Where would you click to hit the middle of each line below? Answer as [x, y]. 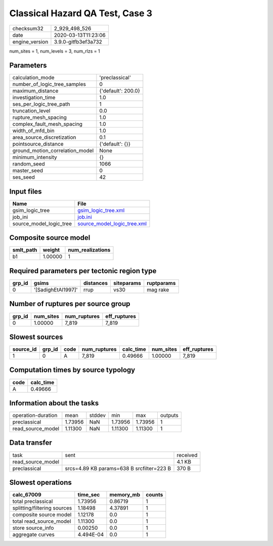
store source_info [33, 528]
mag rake [158, 290]
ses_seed [24, 177]
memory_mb [125, 495]
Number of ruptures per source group [70, 304]
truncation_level [31, 111]
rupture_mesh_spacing [39, 117]
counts [154, 495]
